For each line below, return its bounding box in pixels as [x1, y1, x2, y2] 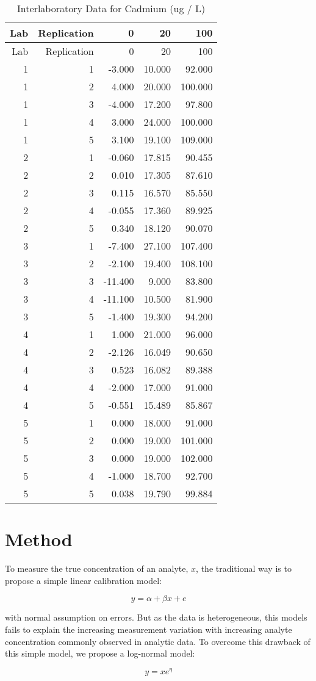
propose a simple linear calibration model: [5, 574, 162, 586]
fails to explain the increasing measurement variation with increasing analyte [5, 622, 292, 635]
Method [5, 527, 73, 552]
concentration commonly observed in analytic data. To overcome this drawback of [5, 635, 311, 647]
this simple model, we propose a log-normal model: [5, 647, 195, 660]
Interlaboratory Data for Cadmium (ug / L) [17, 1, 206, 15]
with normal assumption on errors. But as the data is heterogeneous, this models [5, 611, 307, 624]
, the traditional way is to [196, 562, 292, 575]
